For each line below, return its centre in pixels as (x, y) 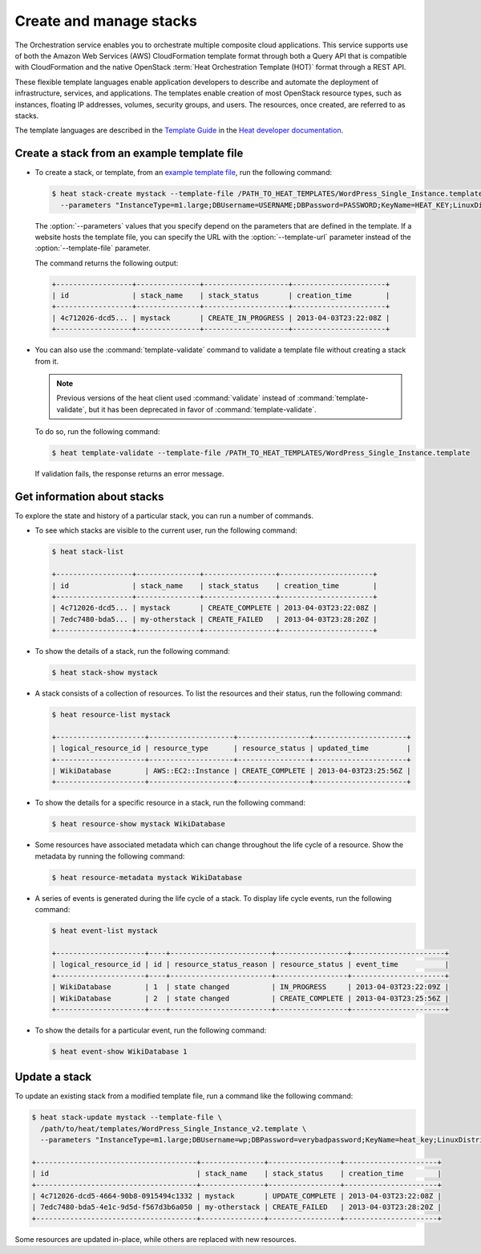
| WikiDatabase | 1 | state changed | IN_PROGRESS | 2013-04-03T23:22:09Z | (250, 987)
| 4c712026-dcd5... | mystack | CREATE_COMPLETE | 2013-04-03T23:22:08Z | (214, 608)
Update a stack (53, 1077)
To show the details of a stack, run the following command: (132, 651)
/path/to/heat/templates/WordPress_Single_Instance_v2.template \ (174, 1128)
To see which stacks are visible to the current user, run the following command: (166, 530)
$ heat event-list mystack (105, 931)
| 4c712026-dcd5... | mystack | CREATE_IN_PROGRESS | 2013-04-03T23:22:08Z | (221, 318)
